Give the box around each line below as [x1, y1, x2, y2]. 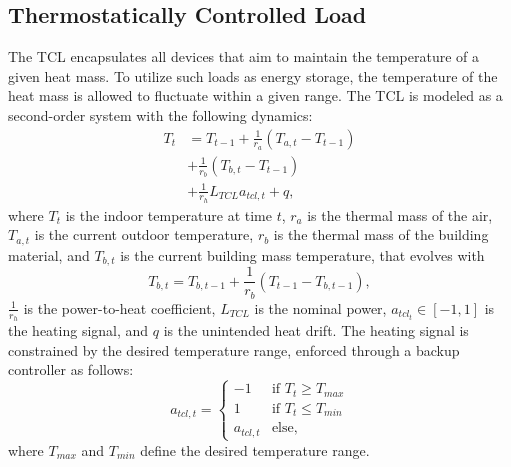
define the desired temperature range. [140, 439, 370, 460]
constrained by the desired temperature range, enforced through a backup [8, 339, 460, 360]
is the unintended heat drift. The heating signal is [163, 320, 469, 341]
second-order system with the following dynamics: [8, 104, 313, 125]
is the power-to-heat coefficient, [23, 297, 216, 318]
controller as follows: [8, 359, 134, 380]
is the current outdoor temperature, [34, 224, 254, 245]
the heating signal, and [8, 320, 149, 341]
